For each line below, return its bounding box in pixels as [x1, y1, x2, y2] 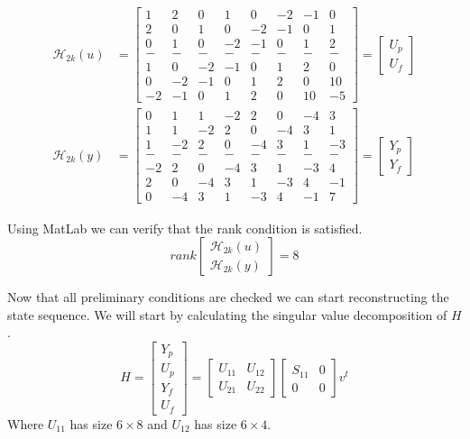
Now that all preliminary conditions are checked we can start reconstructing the [7, 288, 449, 306]
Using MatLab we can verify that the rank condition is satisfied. [7, 218, 363, 237]
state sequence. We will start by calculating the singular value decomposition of [7, 305, 447, 324]
